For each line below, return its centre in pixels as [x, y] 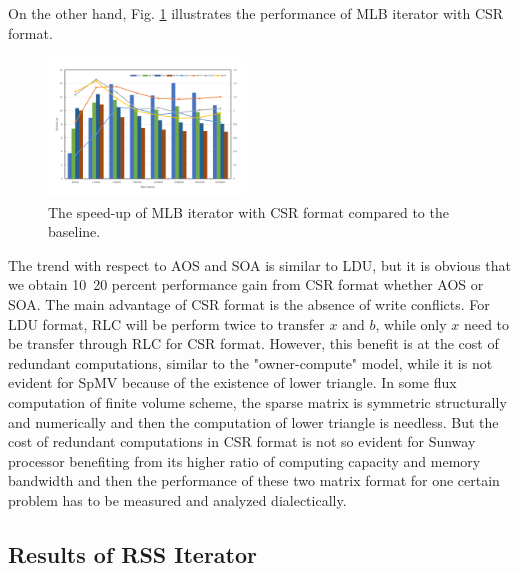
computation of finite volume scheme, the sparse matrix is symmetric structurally [257, 402]
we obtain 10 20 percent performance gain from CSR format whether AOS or [246, 284]
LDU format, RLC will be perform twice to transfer [166, 323]
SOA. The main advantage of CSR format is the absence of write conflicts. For [249, 304]
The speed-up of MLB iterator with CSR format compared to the [248, 211]
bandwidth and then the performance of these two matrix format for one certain [254, 480]
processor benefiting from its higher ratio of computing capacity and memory [244, 460]
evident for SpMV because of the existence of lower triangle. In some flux [232, 382]
